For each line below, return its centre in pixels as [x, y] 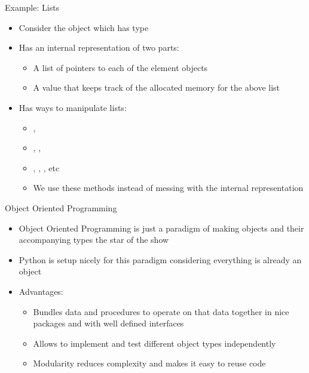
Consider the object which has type [84, 27]
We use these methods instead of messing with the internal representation [168, 188]
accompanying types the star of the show [94, 240]
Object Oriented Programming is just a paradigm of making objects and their [161, 228]
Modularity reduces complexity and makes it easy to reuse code [149, 363]
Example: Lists [32, 7]
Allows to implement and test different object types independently [154, 343]
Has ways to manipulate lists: [73, 107]
